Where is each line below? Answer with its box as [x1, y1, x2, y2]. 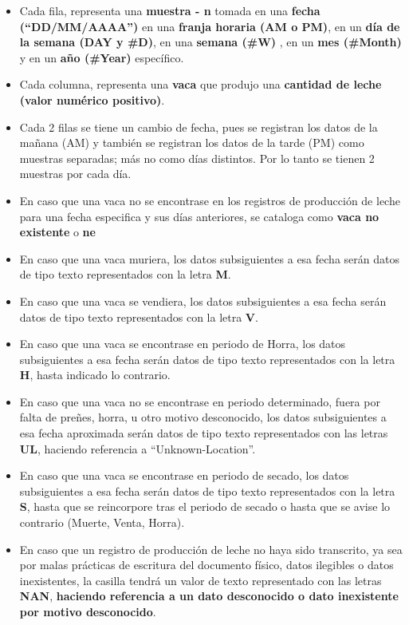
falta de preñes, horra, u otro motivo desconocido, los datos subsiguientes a [19, 409, 387, 425]
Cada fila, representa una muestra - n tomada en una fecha [19, 2, 321, 18]
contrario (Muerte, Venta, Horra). [19, 514, 185, 531]
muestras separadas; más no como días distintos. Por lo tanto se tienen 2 [19, 149, 375, 166]
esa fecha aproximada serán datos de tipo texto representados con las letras [19, 425, 388, 441]
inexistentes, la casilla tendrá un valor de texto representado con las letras [19, 572, 382, 588]
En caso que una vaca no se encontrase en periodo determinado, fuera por [19, 393, 380, 409]
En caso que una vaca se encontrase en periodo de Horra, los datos [19, 335, 346, 352]
